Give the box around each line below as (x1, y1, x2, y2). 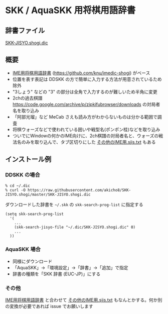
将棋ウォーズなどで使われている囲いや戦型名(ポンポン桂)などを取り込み (12, 126, 160, 132)
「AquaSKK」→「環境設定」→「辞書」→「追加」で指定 (12, 264, 129, 270)
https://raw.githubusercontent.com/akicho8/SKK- (27, 187, 131, 192)
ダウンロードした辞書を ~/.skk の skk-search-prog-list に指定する (5, 201, 143, 207)
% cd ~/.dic (5, 183, 30, 188)
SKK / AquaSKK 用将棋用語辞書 (5, 5, 136, 16)
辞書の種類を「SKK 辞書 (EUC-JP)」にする (12, 271, 101, 277)
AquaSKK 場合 (5, 246, 41, 253)
